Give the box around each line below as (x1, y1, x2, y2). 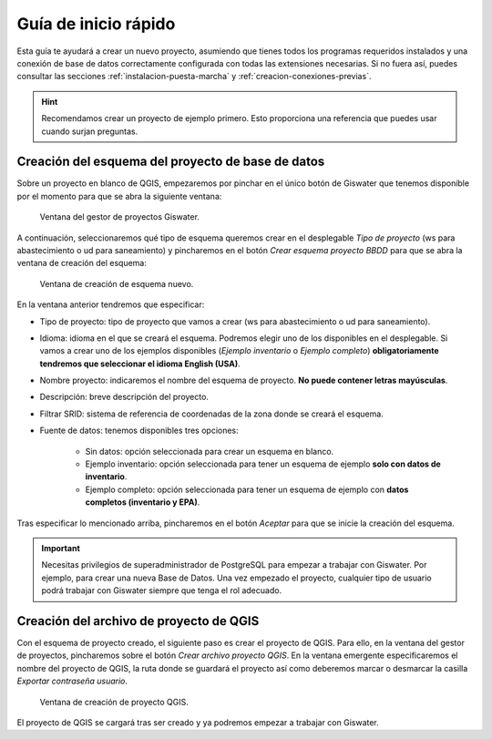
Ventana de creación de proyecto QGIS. (39, 696, 189, 707)
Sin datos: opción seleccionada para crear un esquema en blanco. (85, 446, 334, 457)
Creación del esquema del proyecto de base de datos (16, 154, 325, 169)
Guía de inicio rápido (16, 14, 176, 34)
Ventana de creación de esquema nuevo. (39, 278, 194, 289)
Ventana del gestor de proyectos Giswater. (39, 211, 200, 222)
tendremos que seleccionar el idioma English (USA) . (39, 358, 241, 369)
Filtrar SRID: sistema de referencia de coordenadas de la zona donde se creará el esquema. (39, 408, 384, 419)
